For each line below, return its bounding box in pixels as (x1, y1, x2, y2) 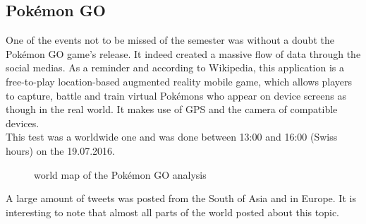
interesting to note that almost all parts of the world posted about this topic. (6, 204, 340, 219)
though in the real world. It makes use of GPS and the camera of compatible (6, 102, 338, 117)
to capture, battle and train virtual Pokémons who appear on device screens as (6, 88, 346, 102)
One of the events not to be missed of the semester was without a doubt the (6, 33, 334, 47)
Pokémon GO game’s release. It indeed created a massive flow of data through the (6, 46, 361, 61)
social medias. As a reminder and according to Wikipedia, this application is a (6, 60, 345, 75)
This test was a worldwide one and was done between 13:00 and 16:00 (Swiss (6, 129, 338, 144)
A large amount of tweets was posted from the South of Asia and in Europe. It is (6, 191, 356, 206)
